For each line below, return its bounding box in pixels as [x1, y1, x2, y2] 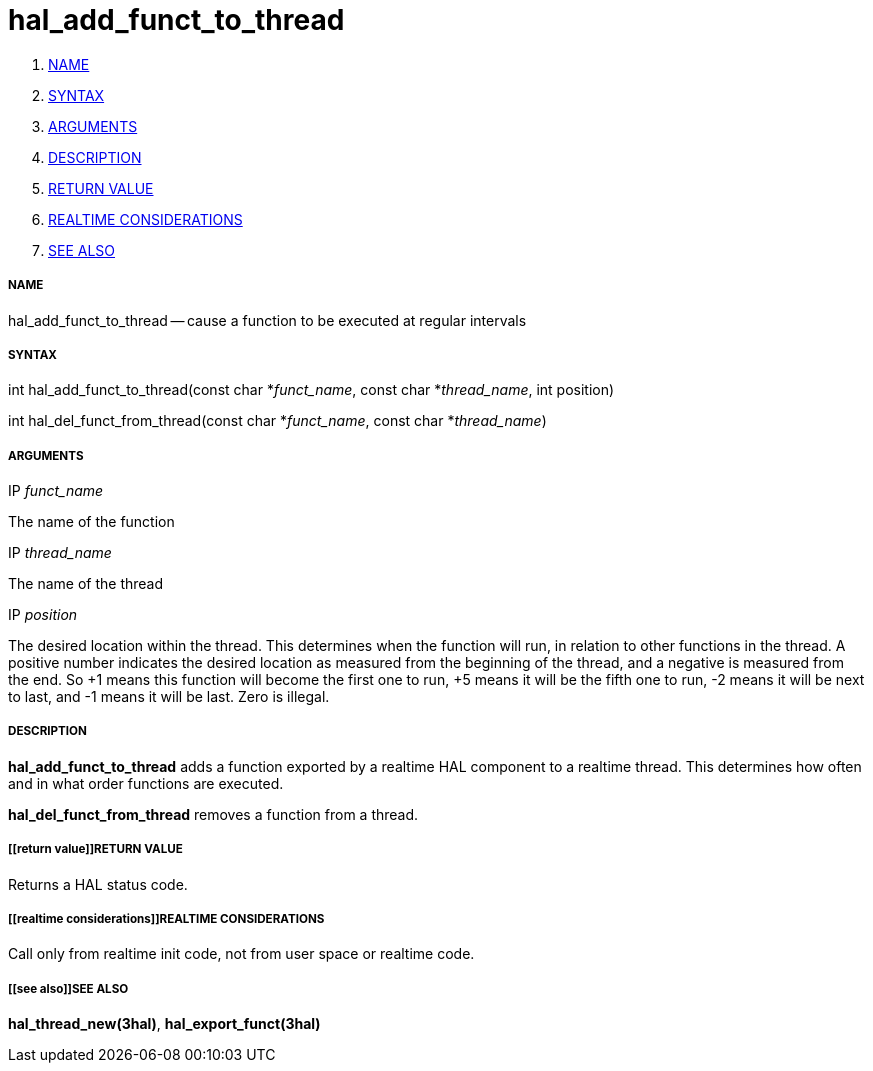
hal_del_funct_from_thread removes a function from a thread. [8, 805, 419, 823]
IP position [8, 606, 78, 624]
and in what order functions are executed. [8, 774, 284, 792]
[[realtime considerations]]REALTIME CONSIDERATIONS [8, 912, 325, 927]
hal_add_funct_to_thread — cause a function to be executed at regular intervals [8, 311, 527, 329]
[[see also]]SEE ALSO [8, 981, 129, 996]
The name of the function [8, 513, 175, 531]
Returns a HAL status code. [8, 875, 188, 893]
